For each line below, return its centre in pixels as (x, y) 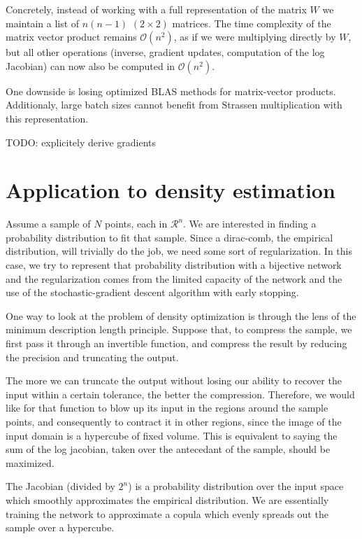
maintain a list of (43, 23)
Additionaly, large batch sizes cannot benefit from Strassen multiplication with (174, 105)
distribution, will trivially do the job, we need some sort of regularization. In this (179, 251)
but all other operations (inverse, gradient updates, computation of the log (165, 52)
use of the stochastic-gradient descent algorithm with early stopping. (152, 292)
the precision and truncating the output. (92, 357)
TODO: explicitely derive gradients (81, 142)
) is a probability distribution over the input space (236, 486)
